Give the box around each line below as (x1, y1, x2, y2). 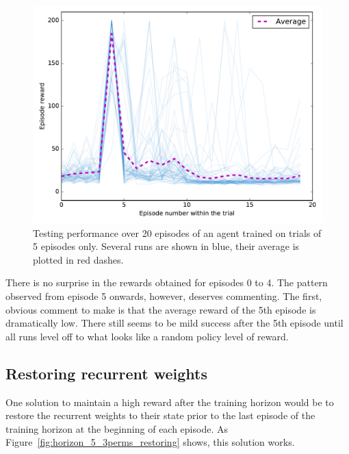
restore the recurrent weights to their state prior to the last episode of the (5, 408, 315, 423)
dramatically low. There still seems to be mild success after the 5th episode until (5, 316, 344, 330)
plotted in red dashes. (33, 252, 124, 266)
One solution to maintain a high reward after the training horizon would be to (5, 394, 334, 409)
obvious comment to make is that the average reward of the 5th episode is (5, 302, 316, 316)
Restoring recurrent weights (5, 362, 207, 383)
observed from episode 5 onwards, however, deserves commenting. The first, (5, 288, 322, 303)
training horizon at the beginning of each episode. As (5, 421, 228, 436)
